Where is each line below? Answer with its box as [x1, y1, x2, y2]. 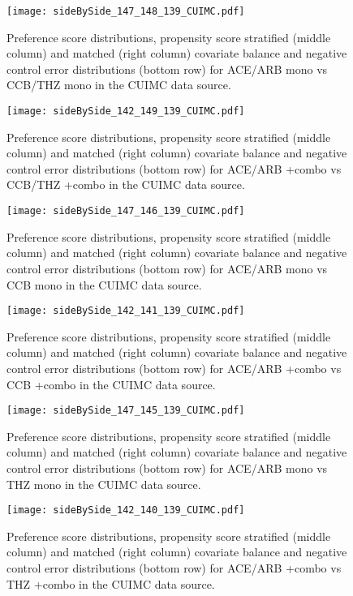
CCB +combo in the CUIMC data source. [6, 375, 216, 392]
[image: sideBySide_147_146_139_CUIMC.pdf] [6, 205, 245, 217]
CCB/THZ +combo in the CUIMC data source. [6, 176, 245, 193]
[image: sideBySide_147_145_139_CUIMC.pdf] [6, 405, 245, 417]
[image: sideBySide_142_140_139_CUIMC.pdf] [6, 504, 245, 517]
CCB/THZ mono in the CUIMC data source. [6, 76, 231, 93]
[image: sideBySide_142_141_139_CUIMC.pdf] [6, 305, 245, 317]
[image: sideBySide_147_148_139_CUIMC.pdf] [6, 6, 245, 17]
